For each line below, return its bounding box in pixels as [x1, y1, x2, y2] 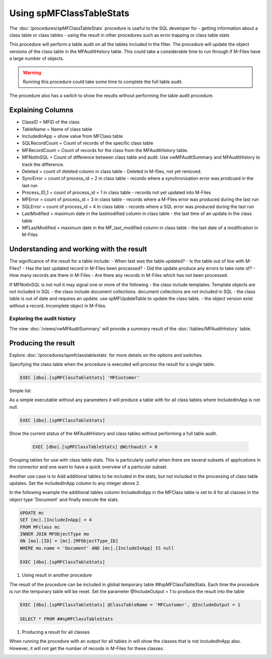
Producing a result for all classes [22, 629, 90, 635]
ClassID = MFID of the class [22, 119, 80, 125]
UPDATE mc [20, 510, 44, 516]
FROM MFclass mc [20, 524, 60, 530]
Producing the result [9, 339, 75, 347]
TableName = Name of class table [22, 126, 93, 132]
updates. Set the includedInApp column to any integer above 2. [9, 480, 141, 486]
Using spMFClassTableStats [9, 8, 129, 19]
